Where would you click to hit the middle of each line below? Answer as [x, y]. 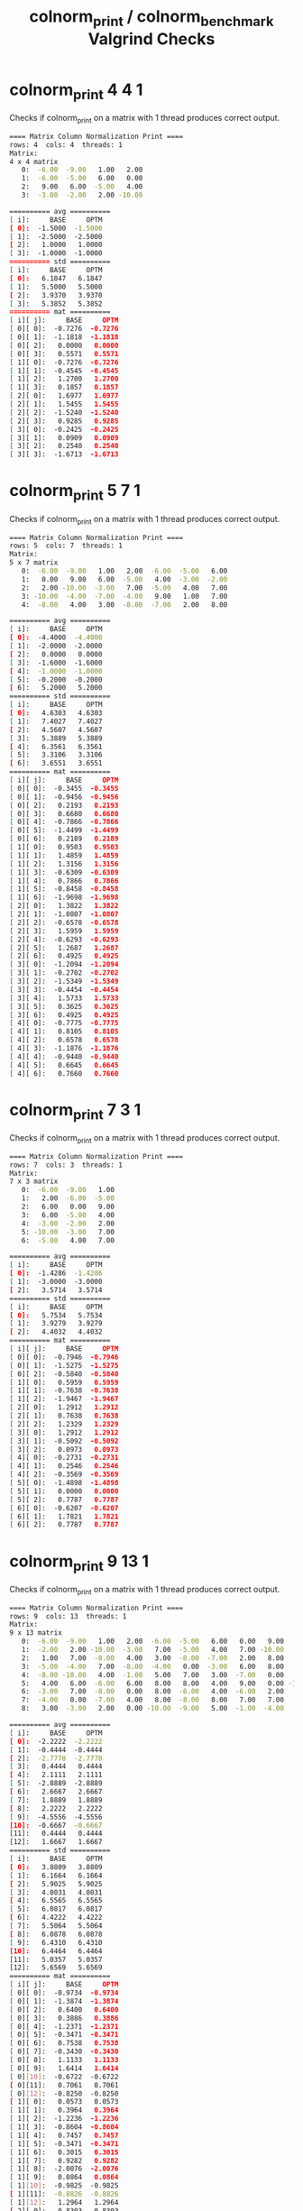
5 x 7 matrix [34, 563]
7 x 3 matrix [34, 1182]
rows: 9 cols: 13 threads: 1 [68, 1616]
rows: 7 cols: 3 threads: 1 [66, 1165]
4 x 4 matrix [34, 161]
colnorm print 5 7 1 [75, 492]
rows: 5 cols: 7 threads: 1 [66, 546]
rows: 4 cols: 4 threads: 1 [66, 145]
